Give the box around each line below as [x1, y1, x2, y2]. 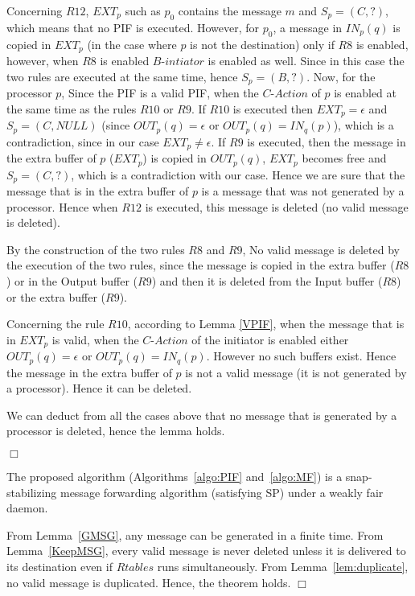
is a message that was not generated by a [201, 182, 405, 199]
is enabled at [334, 84, 397, 101]
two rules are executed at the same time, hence [6, 68, 238, 84]
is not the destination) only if [190, 35, 335, 52]
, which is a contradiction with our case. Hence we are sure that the [71, 166, 405, 183]
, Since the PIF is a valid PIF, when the [61, 84, 259, 101]
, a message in [273, 18, 343, 35]
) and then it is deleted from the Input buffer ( [151, 272, 383, 289]
